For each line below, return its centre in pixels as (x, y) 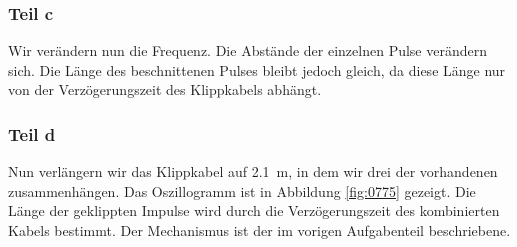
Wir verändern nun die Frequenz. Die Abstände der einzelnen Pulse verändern (247, 50)
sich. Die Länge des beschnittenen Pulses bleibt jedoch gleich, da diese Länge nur (257, 69)
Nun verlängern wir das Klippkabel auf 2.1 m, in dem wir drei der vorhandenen (253, 171)
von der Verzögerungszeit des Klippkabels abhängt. (165, 89)
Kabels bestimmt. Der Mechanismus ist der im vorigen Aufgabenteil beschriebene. (259, 230)
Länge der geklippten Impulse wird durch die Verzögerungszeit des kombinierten (254, 210)
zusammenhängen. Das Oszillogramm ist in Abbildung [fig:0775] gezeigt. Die (242, 190)
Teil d (32, 133)
